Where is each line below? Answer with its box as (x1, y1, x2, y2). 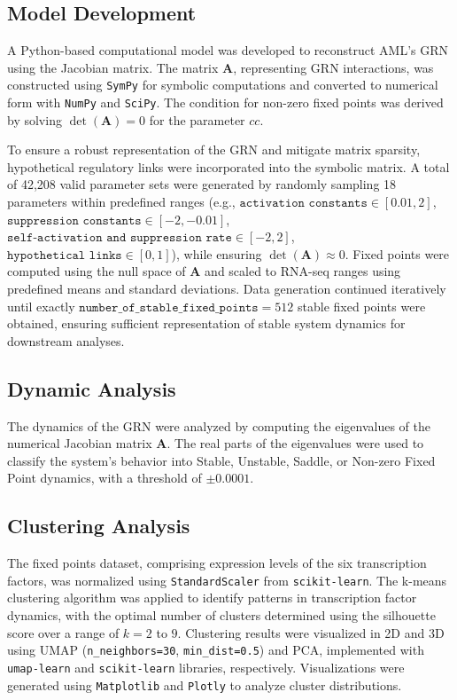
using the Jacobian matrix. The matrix (7, 58, 219, 76)
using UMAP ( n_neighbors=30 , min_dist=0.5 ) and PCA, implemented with (7, 641, 424, 659)
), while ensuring (171, 244, 262, 263)
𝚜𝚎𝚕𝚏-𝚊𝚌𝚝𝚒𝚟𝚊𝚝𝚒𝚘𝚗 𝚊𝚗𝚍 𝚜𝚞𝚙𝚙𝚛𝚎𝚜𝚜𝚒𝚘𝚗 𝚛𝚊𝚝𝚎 (7, 232, 232, 245)
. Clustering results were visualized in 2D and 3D (177, 623, 445, 641)
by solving (7, 110, 62, 129)
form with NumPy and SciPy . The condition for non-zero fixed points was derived (7, 93, 444, 112)
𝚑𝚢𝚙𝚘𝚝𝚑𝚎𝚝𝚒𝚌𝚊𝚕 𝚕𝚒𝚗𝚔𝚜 (7, 248, 122, 262)
